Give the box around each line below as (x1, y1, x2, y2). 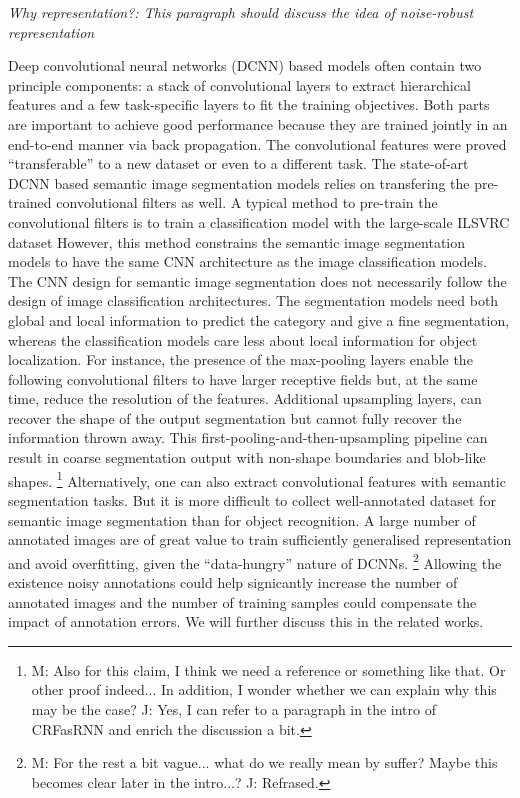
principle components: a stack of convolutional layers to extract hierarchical (8, 74, 471, 95)
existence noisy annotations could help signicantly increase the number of (8, 571, 458, 592)
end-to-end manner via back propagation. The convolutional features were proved (8, 133, 507, 154)
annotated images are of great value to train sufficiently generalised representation (8, 529, 512, 550)
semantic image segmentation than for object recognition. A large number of (8, 509, 476, 530)
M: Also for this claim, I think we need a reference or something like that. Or (31, 659, 506, 680)
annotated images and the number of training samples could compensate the (8, 591, 477, 612)
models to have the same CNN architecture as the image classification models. (8, 251, 487, 272)
